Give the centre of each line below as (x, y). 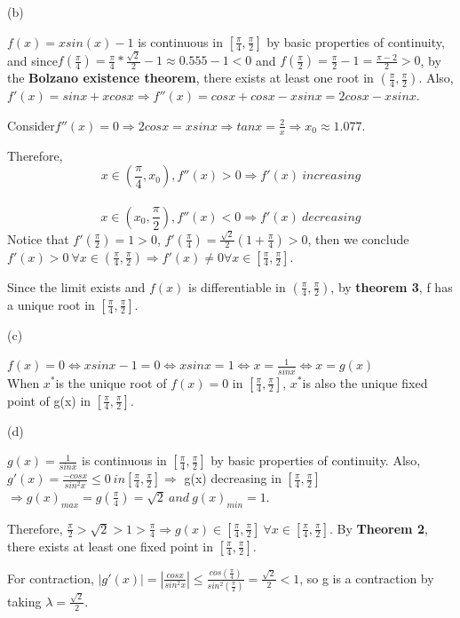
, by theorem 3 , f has (392, 286)
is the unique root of (111, 382)
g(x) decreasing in (233, 478)
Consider (31, 125)
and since (32, 60)
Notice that (38, 238)
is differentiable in (237, 286)
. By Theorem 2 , (378, 528)
